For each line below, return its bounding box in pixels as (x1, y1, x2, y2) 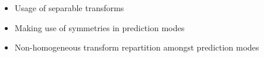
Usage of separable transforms (14, 2, 124, 14)
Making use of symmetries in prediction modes (14, 21, 185, 33)
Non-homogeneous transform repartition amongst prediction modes (14, 41, 259, 53)
